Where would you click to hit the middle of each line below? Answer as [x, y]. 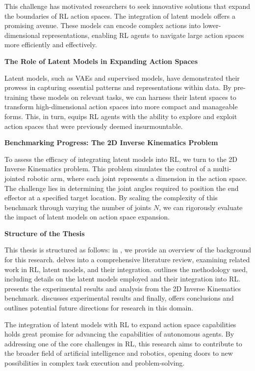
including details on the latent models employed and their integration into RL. [122, 279]
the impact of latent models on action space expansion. [87, 217]
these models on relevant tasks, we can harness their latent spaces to [133, 97]
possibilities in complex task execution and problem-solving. [95, 363]
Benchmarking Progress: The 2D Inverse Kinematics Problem [111, 142]
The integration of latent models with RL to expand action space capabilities [120, 324]
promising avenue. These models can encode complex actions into [103, 25]
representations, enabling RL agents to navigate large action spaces [143, 35]
